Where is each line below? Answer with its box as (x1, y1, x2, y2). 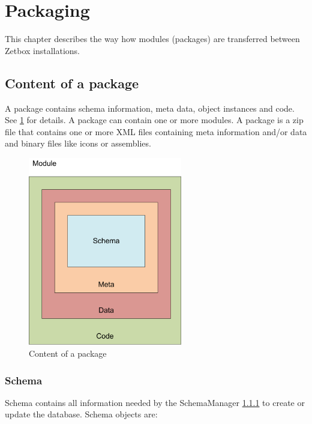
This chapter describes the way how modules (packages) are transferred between (5, 32, 300, 45)
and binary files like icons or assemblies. (5, 137, 151, 150)
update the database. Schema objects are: (5, 408, 158, 420)
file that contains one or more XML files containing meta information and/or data (5, 125, 307, 138)
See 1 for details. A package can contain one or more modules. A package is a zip (5, 114, 304, 126)
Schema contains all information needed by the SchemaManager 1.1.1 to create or (5, 396, 305, 408)
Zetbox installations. (5, 44, 80, 56)
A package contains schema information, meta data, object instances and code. (5, 101, 295, 114)
